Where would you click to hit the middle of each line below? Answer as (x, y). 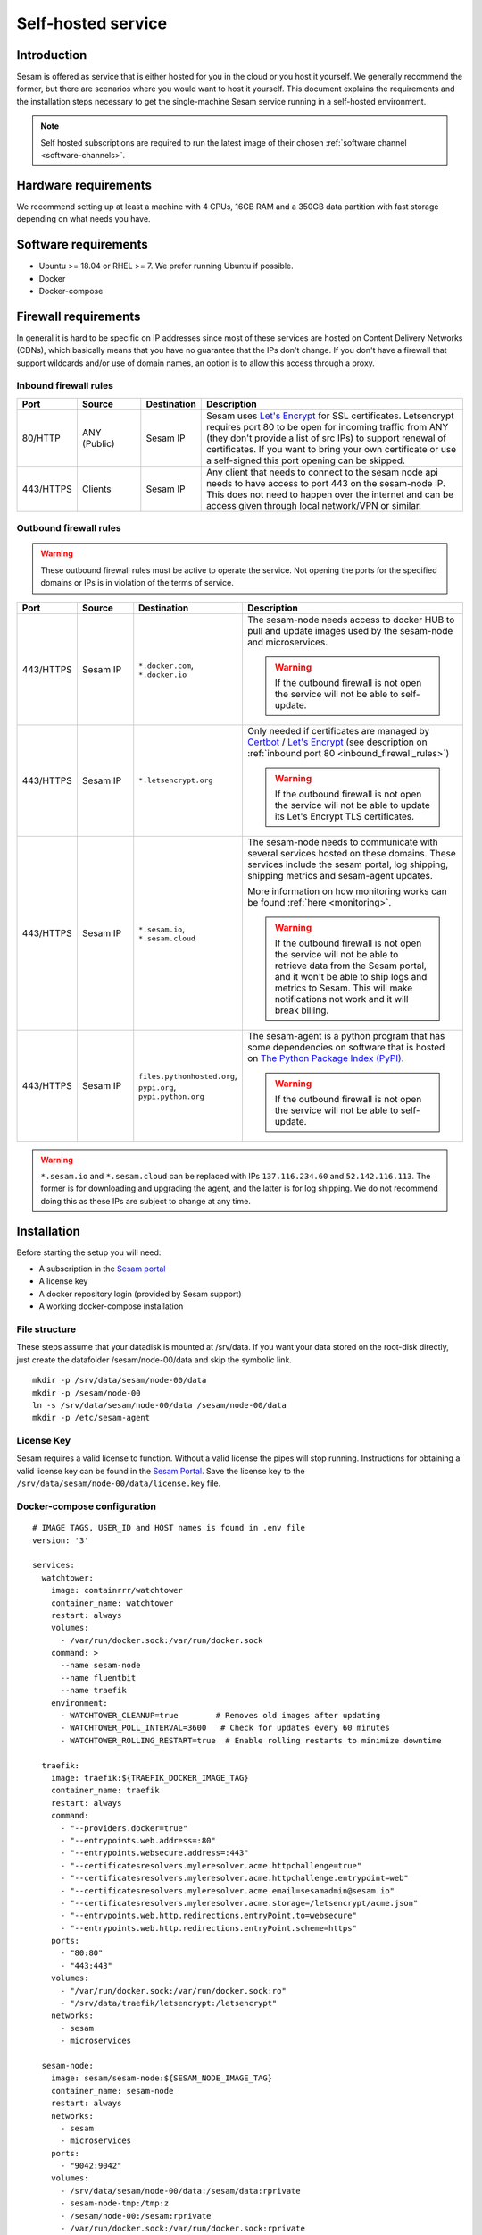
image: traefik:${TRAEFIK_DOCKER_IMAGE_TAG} (150, 1778)
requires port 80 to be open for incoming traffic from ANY (327, 426)
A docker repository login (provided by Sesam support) (140, 1294)
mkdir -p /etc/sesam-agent (91, 1418)
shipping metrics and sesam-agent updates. (340, 875)
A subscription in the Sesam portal (102, 1269)
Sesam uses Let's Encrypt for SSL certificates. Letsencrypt (330, 416)
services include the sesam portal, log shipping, (348, 864)
